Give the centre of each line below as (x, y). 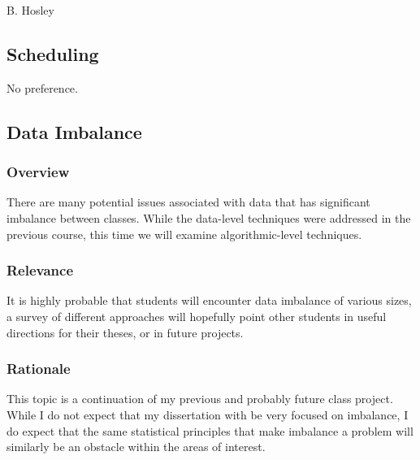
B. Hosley (30, 10)
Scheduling (53, 53)
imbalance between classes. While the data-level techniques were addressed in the (209, 217)
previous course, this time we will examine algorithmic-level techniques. (184, 234)
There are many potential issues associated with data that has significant (188, 202)
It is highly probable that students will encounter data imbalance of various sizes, (209, 300)
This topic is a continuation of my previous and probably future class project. (200, 399)
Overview (38, 172)
